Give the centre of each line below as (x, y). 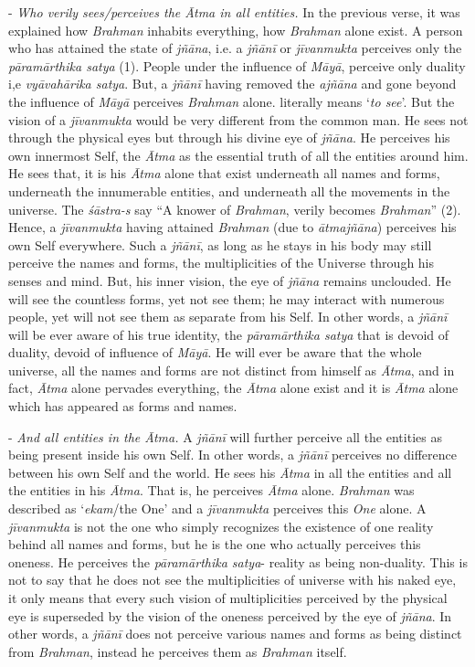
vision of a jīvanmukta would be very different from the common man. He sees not (238, 119)
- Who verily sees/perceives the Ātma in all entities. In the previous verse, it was (234, 12)
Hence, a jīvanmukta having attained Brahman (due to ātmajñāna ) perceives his (232, 227)
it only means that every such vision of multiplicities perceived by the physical (228, 598)
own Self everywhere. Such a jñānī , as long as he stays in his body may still (220, 244)
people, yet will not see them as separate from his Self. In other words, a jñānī (228, 317)
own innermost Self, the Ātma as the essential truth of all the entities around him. (238, 155)
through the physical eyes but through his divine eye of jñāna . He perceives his (229, 138)
